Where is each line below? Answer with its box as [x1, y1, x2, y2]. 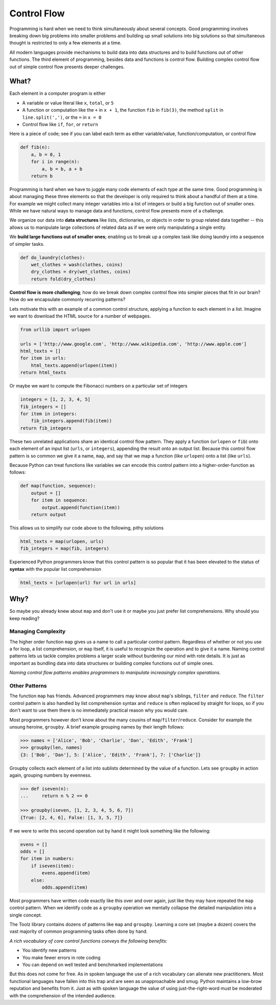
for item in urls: [20, 355, 66, 361]
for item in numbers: [20, 856, 75, 862]
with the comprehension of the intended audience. [9, 992, 116, 998]
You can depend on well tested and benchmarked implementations [22, 961, 163, 968]
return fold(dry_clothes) [31, 276, 96, 282]
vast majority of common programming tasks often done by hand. [9, 928, 148, 934]
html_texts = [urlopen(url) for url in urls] [20, 580, 136, 586]
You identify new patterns [22, 947, 77, 953]
